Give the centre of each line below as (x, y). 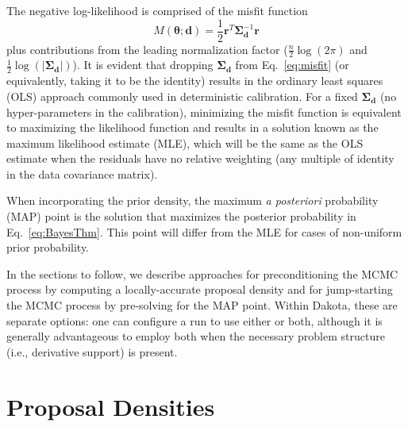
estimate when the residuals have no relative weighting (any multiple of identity (200, 158)
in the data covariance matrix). (82, 173)
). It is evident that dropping (143, 65)
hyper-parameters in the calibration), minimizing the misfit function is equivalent (204, 112)
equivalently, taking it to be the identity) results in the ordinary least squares (195, 81)
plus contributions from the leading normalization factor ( (147, 49)
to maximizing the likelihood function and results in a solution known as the (192, 127)
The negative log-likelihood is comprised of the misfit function (157, 10)
